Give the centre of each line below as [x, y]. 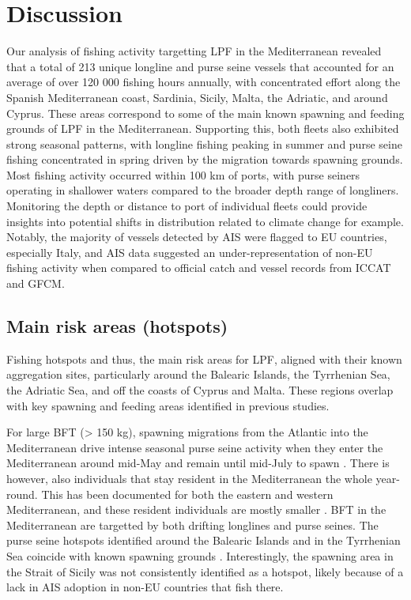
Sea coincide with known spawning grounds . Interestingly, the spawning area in [200, 555]
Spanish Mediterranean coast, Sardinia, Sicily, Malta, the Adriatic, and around [197, 97]
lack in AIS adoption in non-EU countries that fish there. [145, 587]
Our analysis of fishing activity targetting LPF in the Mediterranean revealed [194, 51]
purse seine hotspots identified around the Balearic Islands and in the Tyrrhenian [204, 540]
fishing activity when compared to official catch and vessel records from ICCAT [199, 268]
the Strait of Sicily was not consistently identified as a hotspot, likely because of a [205, 571]
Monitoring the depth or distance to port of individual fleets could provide [187, 206]
